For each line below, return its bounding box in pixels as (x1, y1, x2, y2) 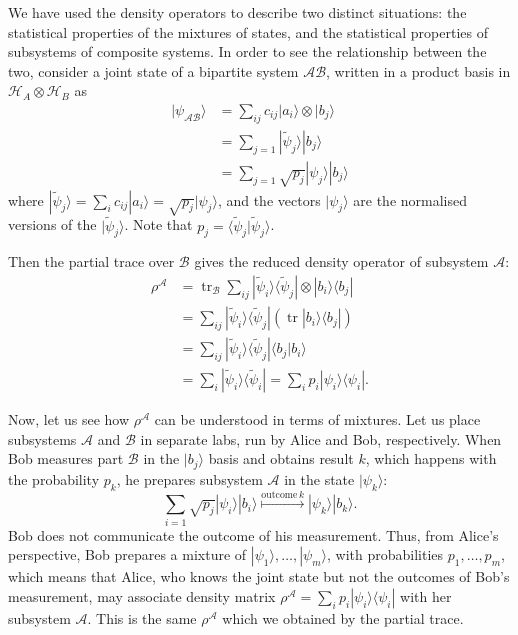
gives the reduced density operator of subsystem (194, 251, 489, 272)
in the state (284, 468, 355, 489)
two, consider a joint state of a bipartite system (8, 60, 299, 81)
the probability (8, 468, 100, 489)
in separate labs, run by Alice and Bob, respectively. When (140, 428, 502, 449)
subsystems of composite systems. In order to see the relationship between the (8, 41, 487, 62)
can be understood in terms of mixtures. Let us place (154, 409, 481, 430)
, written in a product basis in (326, 60, 511, 81)
